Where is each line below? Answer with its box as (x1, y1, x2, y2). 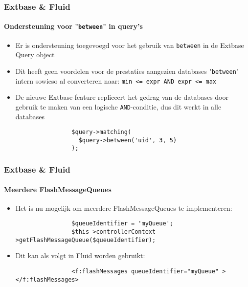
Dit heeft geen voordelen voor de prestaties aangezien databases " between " (15, 66, 239, 76)
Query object (15, 49, 55, 60)
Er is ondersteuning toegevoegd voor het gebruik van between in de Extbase (15, 40, 244, 50)
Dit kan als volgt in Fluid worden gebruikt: (15, 250, 145, 261)
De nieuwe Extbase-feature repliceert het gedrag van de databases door (15, 92, 228, 102)
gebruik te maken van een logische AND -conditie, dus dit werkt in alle (15, 101, 222, 111)
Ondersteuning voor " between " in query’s (4, 21, 143, 31)
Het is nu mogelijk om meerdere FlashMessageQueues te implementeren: (15, 202, 232, 213)
